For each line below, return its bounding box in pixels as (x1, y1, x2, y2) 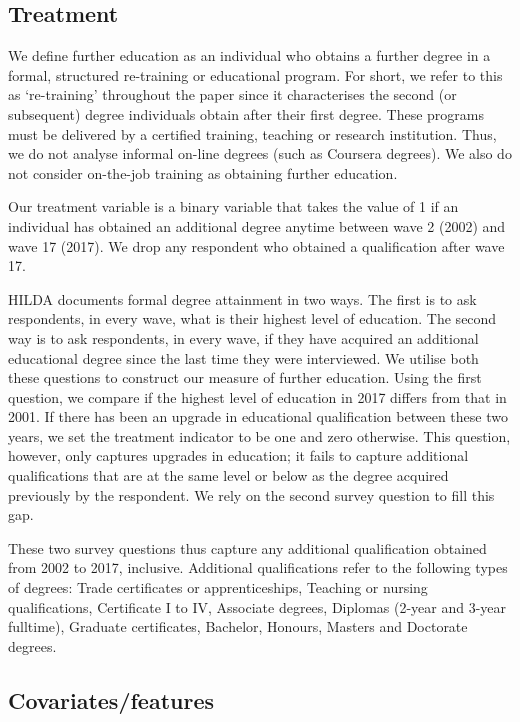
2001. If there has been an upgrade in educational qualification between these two (8, 406, 508, 427)
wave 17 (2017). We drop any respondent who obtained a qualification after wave (8, 235, 505, 256)
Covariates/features (8, 684, 214, 715)
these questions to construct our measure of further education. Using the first (8, 367, 482, 388)
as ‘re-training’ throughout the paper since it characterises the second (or (8, 84, 457, 105)
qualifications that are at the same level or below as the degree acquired (8, 465, 449, 486)
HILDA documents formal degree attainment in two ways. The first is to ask (8, 288, 477, 309)
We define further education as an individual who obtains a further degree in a (8, 45, 491, 66)
